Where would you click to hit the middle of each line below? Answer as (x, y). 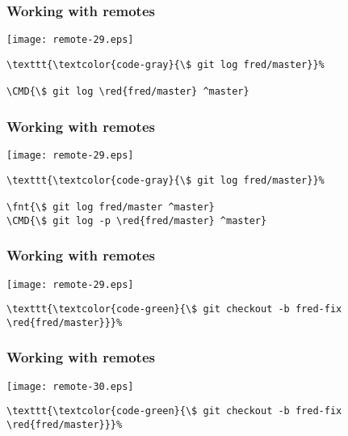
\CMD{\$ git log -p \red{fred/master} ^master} (137, 220)
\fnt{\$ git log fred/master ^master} (111, 207)
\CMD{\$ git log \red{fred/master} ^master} (128, 92)
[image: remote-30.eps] (70, 386)
